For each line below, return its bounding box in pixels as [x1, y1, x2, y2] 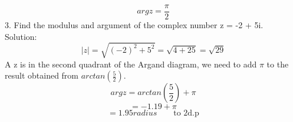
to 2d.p [173, 109, 199, 118]
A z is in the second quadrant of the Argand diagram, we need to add [5, 57, 257, 70]
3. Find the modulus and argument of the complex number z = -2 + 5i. [5, 19, 264, 31]
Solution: [5, 30, 37, 42]
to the [266, 57, 289, 70]
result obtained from [5, 69, 79, 82]
